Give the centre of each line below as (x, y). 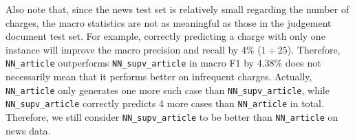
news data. (28, 130)
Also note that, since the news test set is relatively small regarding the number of (177, 9)
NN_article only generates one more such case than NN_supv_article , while (168, 90)
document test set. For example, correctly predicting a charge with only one (165, 36)
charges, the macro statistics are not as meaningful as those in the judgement (169, 22)
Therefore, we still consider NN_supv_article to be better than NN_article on (172, 116)
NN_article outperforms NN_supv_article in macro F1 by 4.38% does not (163, 63)
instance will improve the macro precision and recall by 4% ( (133, 49)
